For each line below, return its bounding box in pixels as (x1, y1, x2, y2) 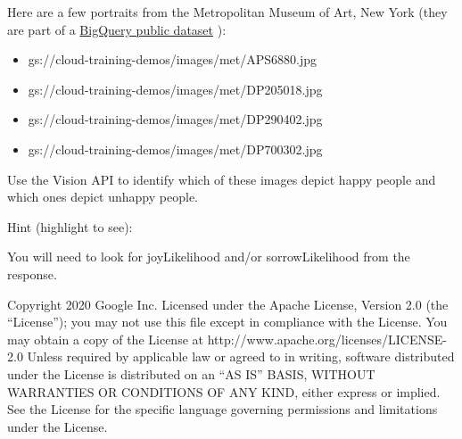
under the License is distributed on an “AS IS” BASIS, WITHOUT (7, 364, 375, 383)
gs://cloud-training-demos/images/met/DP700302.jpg (28, 139, 323, 158)
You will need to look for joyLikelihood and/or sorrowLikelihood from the (7, 247, 410, 266)
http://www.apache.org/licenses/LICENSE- (207, 329, 447, 348)
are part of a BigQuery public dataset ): (7, 20, 227, 38)
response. (7, 264, 57, 283)
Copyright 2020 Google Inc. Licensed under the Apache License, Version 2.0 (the (7, 294, 449, 313)
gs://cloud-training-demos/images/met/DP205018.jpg (28, 79, 323, 98)
